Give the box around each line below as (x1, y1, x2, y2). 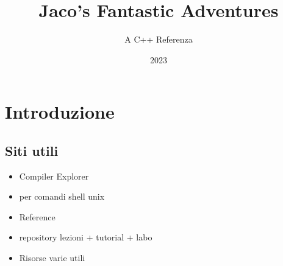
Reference (19, 210, 56, 223)
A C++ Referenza (124, 33, 193, 46)
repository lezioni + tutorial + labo (19, 231, 152, 243)
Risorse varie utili (19, 251, 85, 264)
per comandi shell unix (19, 190, 105, 203)
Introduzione (5, 99, 115, 124)
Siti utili (5, 141, 59, 159)
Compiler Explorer (19, 169, 89, 182)
